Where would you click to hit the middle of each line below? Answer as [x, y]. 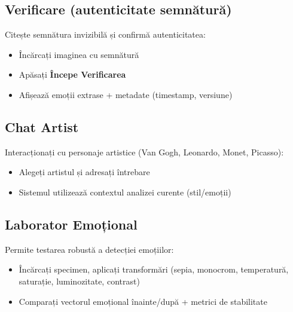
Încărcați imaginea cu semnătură [79, 54]
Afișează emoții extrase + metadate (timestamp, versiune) [126, 94]
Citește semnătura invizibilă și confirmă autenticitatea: [105, 34]
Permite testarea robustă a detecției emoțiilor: [89, 249]
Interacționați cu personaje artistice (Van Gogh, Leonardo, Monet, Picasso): [144, 152]
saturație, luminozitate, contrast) [79, 281]
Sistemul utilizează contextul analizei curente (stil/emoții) [125, 192]
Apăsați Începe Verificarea [72, 74]
